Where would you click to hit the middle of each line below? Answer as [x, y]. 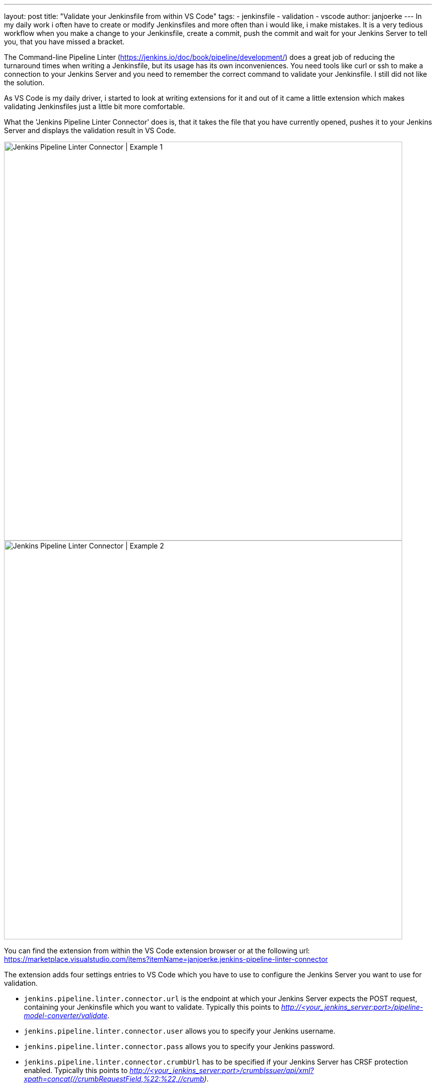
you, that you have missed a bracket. [64, 42]
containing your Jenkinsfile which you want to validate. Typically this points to [152, 1007]
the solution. [24, 83]
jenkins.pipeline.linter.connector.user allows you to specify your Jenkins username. [180, 1031]
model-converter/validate [66, 1015]
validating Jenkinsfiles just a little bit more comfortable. [95, 106]
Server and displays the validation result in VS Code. [90, 130]
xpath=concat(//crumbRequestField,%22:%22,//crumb [114, 1079]
